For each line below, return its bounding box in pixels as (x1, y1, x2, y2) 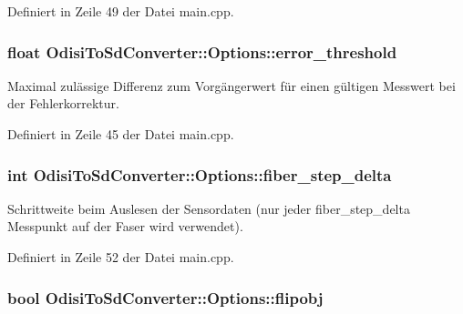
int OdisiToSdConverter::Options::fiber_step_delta (7, 163, 392, 186)
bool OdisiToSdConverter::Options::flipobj (7, 286, 324, 309)
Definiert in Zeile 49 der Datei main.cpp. (7, 2, 234, 20)
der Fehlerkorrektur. (7, 94, 119, 113)
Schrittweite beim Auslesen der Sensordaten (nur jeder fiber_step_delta (7, 198, 410, 218)
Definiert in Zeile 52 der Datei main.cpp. (7, 248, 234, 266)
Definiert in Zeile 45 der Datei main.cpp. (7, 125, 234, 143)
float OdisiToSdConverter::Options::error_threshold (7, 40, 397, 63)
